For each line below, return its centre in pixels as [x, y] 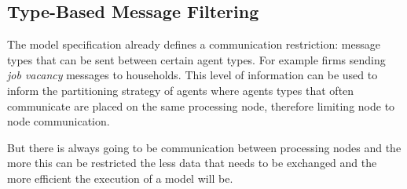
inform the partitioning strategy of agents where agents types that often [181, 90]
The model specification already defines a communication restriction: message [194, 44]
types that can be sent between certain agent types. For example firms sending [196, 59]
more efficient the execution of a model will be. [120, 178]
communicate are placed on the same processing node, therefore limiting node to [201, 105]
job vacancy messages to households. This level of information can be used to [192, 75]
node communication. [59, 121]
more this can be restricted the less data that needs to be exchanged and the [192, 163]
